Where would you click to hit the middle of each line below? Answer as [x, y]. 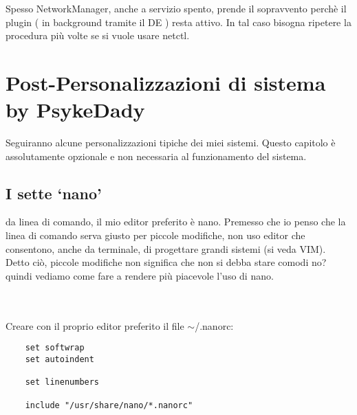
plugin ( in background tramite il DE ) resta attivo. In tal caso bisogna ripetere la [178, 22]
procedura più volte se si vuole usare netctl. [98, 35]
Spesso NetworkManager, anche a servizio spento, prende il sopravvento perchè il [176, 8]
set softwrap [55, 348]
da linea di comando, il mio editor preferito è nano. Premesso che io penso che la [176, 222]
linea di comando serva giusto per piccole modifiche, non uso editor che [155, 235]
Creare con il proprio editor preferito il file [95, 325]
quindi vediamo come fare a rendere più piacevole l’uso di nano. [140, 275]
